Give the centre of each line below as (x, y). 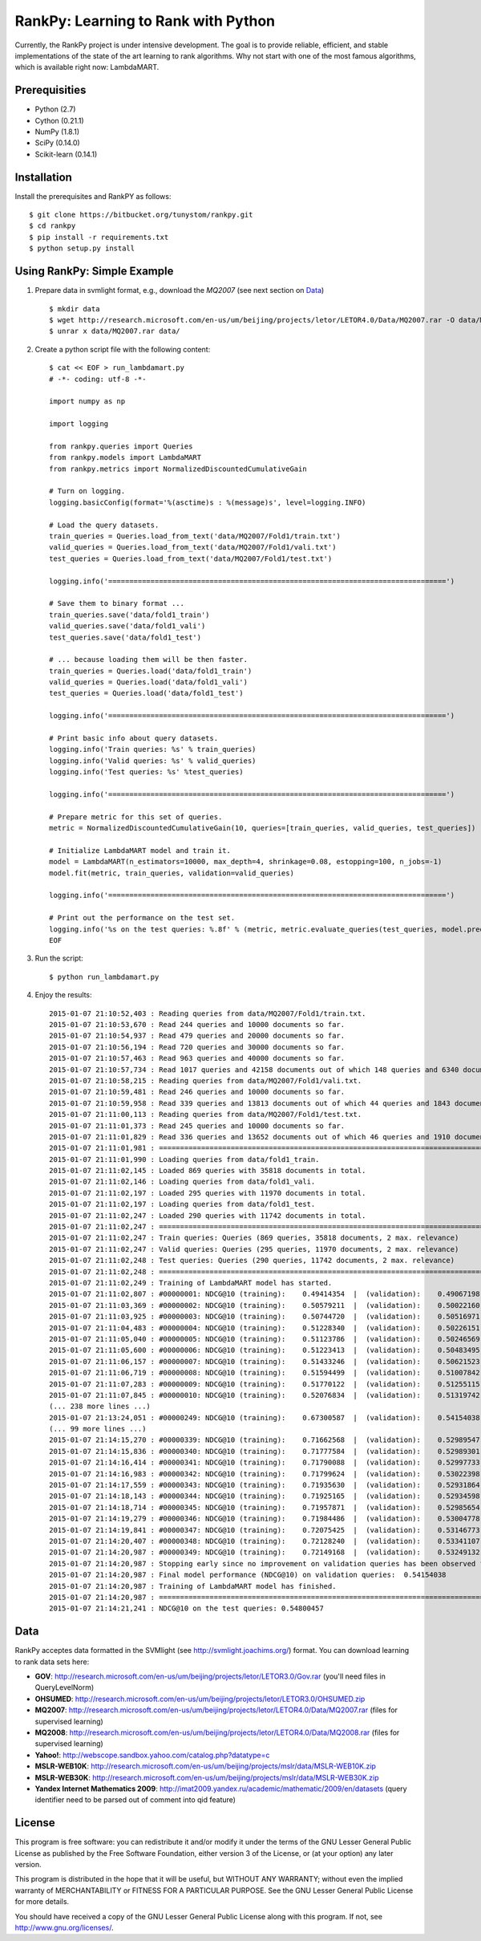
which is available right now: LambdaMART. (87, 67)
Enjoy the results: (63, 995)
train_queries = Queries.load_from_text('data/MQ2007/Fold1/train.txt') (195, 536)
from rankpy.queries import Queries (121, 446)
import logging (79, 424)
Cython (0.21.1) (59, 120)
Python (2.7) (55, 109)
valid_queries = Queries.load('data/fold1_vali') (149, 682)
